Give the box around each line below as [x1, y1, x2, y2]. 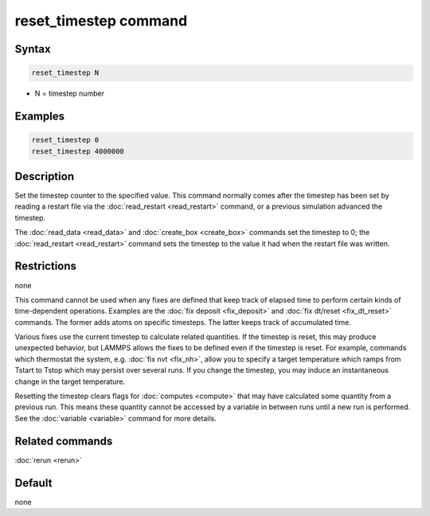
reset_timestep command [14, 12, 188, 29]
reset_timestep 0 [31, 135, 100, 145]
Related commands [14, 434, 113, 448]
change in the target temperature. [14, 377, 126, 386]
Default [14, 476, 53, 490]
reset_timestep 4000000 [31, 147, 125, 155]
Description [14, 170, 75, 183]
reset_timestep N [31, 68, 100, 77]
